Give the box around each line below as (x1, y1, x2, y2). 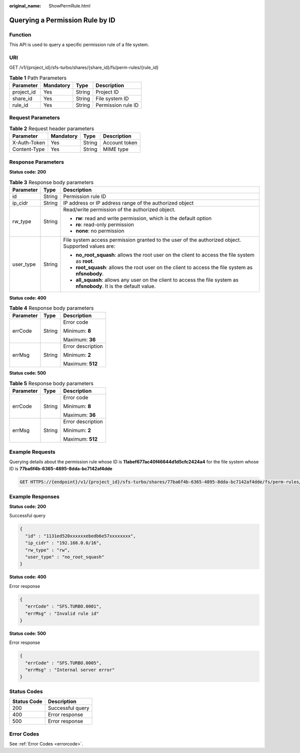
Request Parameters (9, 114, 60, 121)
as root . (75, 258, 94, 265)
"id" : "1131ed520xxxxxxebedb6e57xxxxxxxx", (25, 533, 136, 539)
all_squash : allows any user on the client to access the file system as (75, 276, 239, 283)
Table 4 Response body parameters (9, 305, 94, 312)
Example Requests (9, 448, 55, 455)
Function (9, 31, 31, 38)
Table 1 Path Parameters (9, 74, 67, 81)
